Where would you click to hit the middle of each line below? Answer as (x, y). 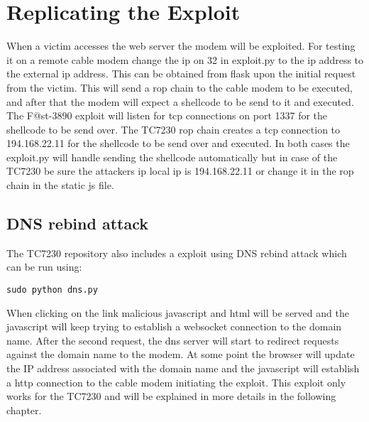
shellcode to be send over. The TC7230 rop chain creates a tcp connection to (174, 129)
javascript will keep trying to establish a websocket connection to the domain (174, 326)
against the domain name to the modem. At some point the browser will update (181, 354)
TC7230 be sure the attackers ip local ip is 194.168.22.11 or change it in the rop (180, 171)
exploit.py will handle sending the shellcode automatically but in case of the (172, 157)
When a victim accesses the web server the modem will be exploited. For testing (181, 46)
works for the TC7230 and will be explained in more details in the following (171, 396)
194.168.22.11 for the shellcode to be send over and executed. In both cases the (178, 143)
